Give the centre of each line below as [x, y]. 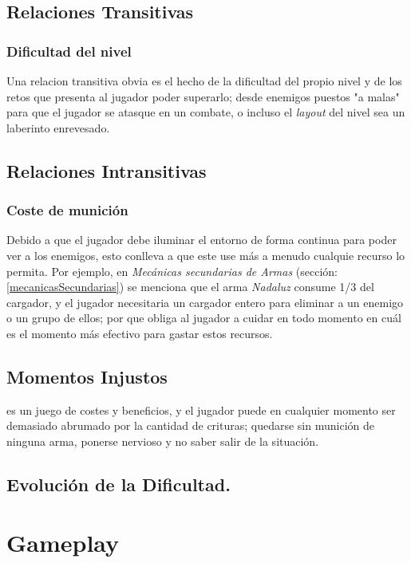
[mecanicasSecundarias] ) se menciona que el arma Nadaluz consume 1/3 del [190, 287]
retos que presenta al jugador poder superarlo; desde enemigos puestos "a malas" [203, 96]
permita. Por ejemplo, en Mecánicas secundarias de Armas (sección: [172, 271]
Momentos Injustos [87, 376]
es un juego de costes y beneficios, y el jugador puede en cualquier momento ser [201, 409]
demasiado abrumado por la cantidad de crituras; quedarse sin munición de [190, 425]
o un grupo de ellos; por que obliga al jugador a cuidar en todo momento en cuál [204, 318]
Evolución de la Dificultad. [119, 484]
